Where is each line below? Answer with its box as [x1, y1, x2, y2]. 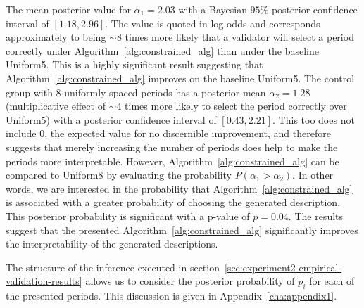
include [6, 126, 37, 141]
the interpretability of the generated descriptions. [6, 236, 218, 251]
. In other [292, 167, 334, 182]
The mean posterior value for [6, 2, 131, 16]
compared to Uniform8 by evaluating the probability [6, 167, 232, 182]
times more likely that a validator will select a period [125, 30, 354, 44]
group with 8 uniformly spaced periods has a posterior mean [6, 84, 266, 99]
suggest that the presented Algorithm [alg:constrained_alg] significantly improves [6, 222, 358, 237]
